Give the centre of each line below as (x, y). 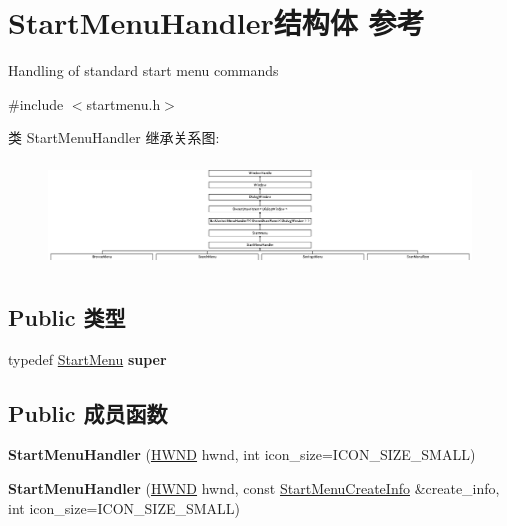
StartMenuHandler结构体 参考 (216, 22)
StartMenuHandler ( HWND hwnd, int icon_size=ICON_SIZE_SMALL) (242, 454)
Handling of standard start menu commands (143, 70)
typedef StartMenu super (87, 358)
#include (36, 103)
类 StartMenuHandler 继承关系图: (114, 137)
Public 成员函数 (88, 412)
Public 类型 (67, 316)
